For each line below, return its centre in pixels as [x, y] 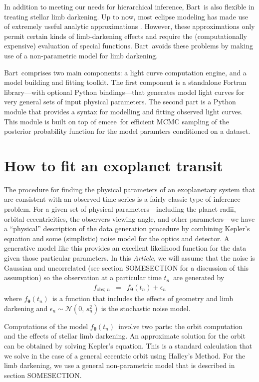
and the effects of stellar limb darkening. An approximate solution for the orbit [125, 336]
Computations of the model [46, 326]
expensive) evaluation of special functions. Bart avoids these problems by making [129, 46]
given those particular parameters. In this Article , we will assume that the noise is [129, 258]
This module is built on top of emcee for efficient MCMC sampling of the [117, 121]
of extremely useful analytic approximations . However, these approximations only [129, 26]
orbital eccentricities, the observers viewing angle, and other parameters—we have [129, 218]
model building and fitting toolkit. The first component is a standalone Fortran [125, 82]
